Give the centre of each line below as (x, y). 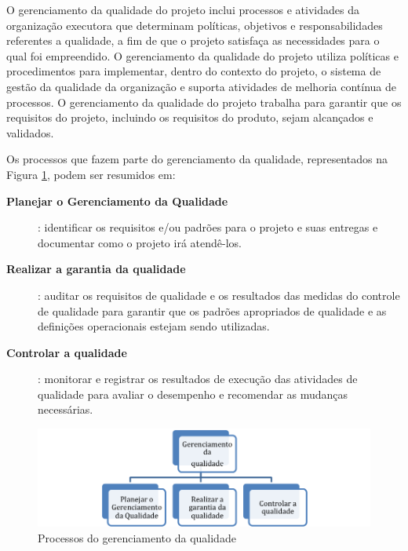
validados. (30, 132)
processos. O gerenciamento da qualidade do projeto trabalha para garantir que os (204, 102)
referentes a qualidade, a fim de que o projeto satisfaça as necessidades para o (193, 40)
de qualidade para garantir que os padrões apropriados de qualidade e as (212, 310)
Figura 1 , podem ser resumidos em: (91, 174)
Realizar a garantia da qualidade (96, 269)
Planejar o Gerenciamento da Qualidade (117, 201)
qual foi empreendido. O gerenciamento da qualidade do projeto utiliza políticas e (202, 55)
